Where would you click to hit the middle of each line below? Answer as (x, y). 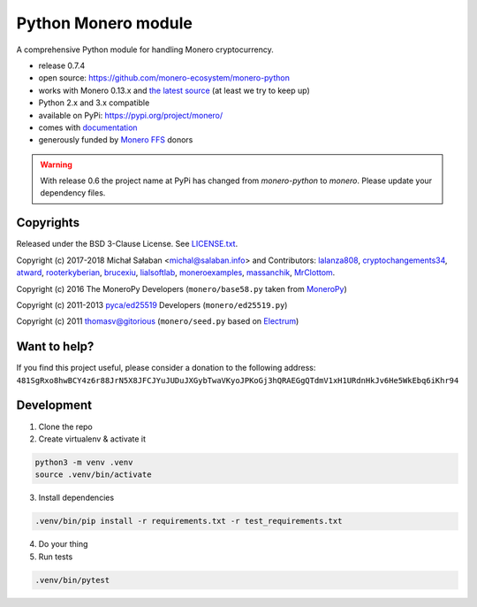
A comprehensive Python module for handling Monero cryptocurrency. (145, 50)
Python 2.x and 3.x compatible (94, 103)
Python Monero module (105, 23)
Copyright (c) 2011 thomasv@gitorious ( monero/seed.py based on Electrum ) (158, 321)
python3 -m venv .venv (84, 462)
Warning (56, 165)
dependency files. (73, 193)
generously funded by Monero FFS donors (116, 140)
